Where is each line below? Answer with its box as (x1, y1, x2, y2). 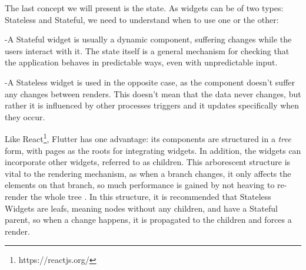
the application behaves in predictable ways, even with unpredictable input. (5, 56, 278, 68)
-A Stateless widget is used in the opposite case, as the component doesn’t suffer (5, 75, 295, 88)
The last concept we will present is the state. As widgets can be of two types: (5, 2, 284, 14)
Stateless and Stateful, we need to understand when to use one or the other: (5, 13, 279, 25)
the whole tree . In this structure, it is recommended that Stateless (30, 190, 271, 202)
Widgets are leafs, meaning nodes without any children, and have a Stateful (5, 202, 278, 214)
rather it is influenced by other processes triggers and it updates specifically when (5, 99, 300, 111)
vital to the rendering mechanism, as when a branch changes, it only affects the (5, 167, 291, 179)
